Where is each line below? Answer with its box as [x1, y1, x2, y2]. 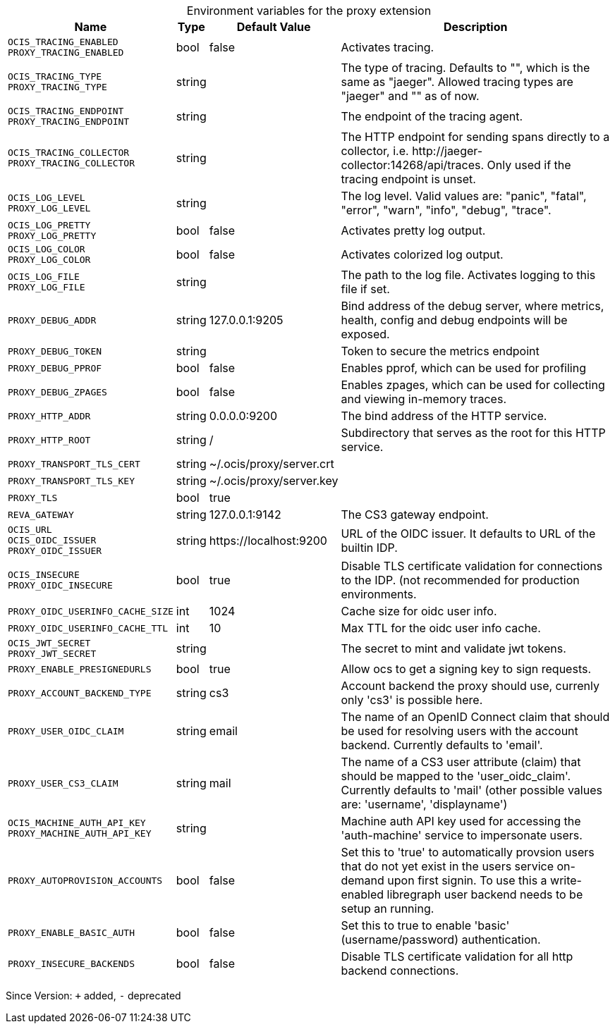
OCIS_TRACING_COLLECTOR [8, 147, 130, 158]
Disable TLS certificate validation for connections [341, 559, 603, 573]
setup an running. [341, 901, 434, 916]
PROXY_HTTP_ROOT [8, 434, 91, 445]
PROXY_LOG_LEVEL [8, 203, 91, 214]
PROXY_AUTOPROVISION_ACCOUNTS [8, 875, 163, 886]
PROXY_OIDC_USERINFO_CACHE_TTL [8, 622, 168, 634]
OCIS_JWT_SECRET [8, 638, 91, 648]
